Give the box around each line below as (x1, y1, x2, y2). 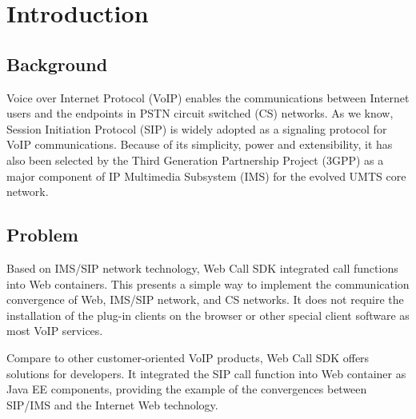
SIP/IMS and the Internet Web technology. (6, 396, 218, 413)
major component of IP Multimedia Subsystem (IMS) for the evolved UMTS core (6, 167, 406, 184)
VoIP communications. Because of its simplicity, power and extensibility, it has (6, 136, 393, 153)
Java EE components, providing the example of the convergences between (6, 381, 367, 397)
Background (6, 51, 108, 76)
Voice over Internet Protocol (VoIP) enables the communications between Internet (6, 89, 410, 106)
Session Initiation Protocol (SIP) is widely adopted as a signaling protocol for (6, 120, 387, 137)
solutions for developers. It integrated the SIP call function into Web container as (6, 365, 406, 381)
